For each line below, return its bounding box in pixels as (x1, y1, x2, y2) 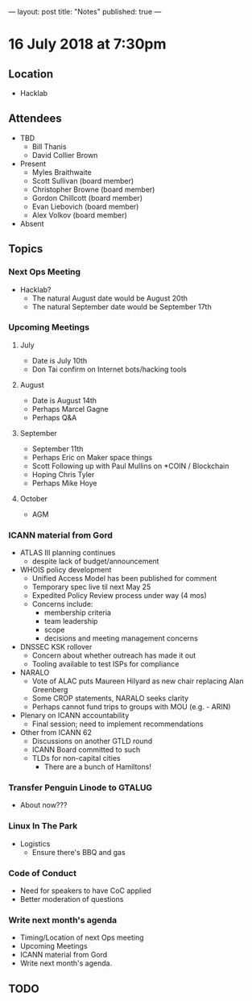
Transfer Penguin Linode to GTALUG (8, 782, 153, 793)
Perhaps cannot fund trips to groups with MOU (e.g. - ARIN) (31, 702, 231, 712)
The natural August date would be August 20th (31, 293, 188, 303)
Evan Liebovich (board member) (31, 201, 139, 211)
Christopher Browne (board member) (31, 185, 155, 194)
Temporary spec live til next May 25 (31, 582, 151, 592)
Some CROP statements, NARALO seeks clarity (31, 693, 189, 704)
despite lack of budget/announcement (31, 556, 159, 567)
